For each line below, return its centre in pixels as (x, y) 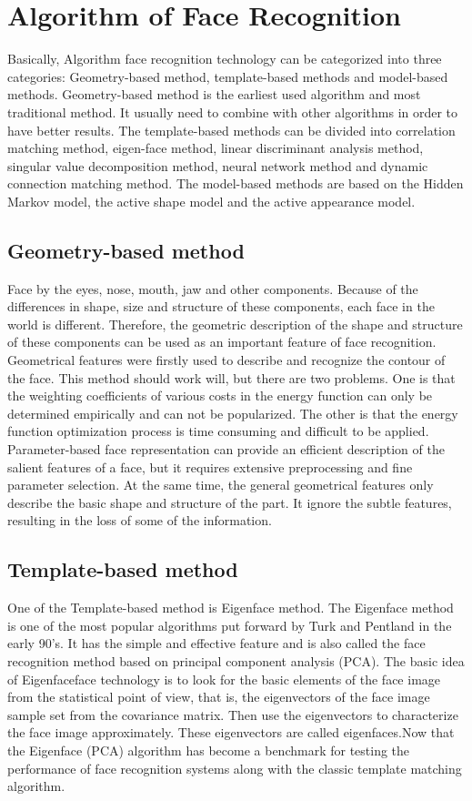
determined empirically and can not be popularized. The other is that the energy (233, 413)
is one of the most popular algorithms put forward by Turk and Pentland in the (230, 625)
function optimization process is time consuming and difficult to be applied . (218, 431)
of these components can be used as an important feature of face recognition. (222, 342)
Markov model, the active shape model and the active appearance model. (211, 201)
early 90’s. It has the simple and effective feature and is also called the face (216, 643)
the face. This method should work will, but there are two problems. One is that (231, 377)
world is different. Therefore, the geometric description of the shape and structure (235, 324)
